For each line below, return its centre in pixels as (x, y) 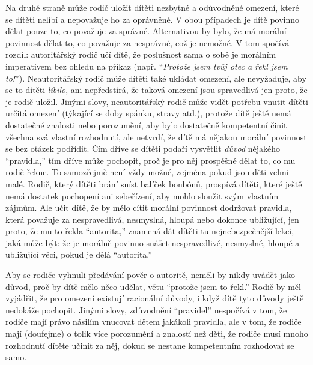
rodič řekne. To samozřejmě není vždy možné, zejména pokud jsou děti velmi (147, 172)
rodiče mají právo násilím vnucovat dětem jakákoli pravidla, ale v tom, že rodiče (153, 321)
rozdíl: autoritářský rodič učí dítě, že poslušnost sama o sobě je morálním (141, 54)
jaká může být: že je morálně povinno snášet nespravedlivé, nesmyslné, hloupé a (153, 242)
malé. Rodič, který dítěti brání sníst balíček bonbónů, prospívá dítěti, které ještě (154, 183)
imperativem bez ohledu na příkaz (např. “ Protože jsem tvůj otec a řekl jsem (147, 66)
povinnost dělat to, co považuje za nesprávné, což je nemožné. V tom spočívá (147, 42)
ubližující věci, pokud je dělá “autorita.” (79, 254)
